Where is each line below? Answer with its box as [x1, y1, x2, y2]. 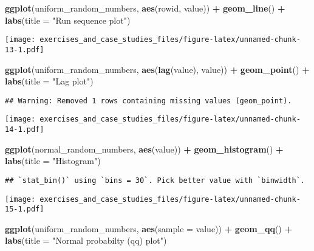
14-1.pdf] [5, 125, 44, 134]
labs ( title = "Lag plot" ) [5, 75, 94, 88]
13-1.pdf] [5, 45, 44, 54]
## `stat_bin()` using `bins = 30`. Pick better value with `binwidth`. [5, 176, 305, 185]
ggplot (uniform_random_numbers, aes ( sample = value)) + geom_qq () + [5, 222, 293, 235]
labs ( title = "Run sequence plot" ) [5, 13, 131, 26]
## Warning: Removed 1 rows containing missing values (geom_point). [5, 96, 292, 105]
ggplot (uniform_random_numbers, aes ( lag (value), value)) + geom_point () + [5, 63, 310, 75]
